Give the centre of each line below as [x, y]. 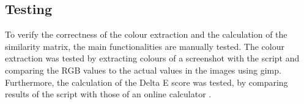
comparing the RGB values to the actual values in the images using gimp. [143, 70]
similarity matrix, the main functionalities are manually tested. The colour [145, 46]
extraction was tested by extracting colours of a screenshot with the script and [152, 58]
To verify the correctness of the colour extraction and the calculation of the [146, 34]
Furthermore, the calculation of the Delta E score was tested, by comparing [146, 82]
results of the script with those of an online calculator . [108, 94]
